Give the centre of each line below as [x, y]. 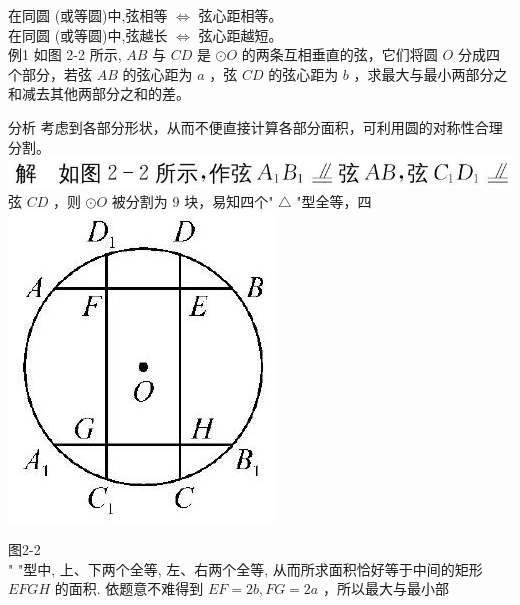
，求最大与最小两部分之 [430, 73]
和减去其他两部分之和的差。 [99, 93]
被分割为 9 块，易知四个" [192, 201]
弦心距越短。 [240, 34]
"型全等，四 [334, 201]
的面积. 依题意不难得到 [129, 588]
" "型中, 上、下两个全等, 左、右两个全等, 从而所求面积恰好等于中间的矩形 [245, 568]
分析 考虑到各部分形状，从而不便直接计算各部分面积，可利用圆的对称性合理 [255, 126]
